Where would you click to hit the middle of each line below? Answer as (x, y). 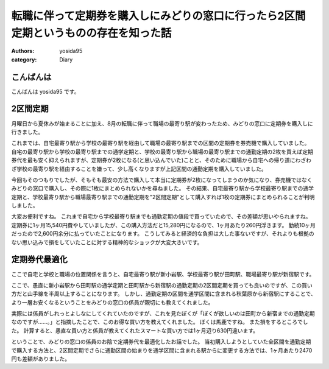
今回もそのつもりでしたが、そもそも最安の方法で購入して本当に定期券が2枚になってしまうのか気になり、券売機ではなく (162, 180)
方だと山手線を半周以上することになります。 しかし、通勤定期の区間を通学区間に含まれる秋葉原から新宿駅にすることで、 (164, 294)
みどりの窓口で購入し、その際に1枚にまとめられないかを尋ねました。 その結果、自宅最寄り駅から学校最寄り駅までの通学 (162, 188)
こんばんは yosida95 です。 (45, 91)
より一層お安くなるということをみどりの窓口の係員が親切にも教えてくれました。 (112, 302)
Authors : (23, 51)
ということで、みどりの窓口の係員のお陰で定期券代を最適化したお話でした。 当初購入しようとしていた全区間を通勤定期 (161, 342)
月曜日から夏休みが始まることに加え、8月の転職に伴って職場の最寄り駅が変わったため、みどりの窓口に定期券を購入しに (162, 123)
